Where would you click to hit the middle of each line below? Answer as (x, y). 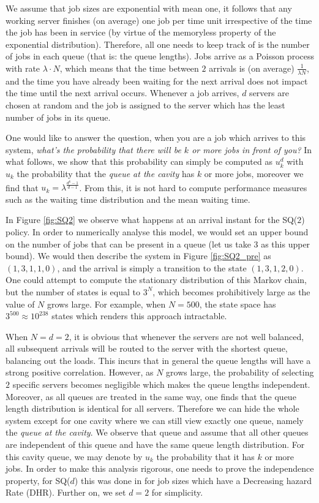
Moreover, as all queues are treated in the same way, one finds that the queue (151, 396)
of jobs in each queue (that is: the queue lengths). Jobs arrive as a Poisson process (160, 56)
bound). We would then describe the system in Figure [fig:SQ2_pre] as (138, 256)
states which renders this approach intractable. (139, 316)
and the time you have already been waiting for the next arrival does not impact (157, 81)
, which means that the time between (129, 68)
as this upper (286, 244)
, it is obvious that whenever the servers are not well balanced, (186, 336)
